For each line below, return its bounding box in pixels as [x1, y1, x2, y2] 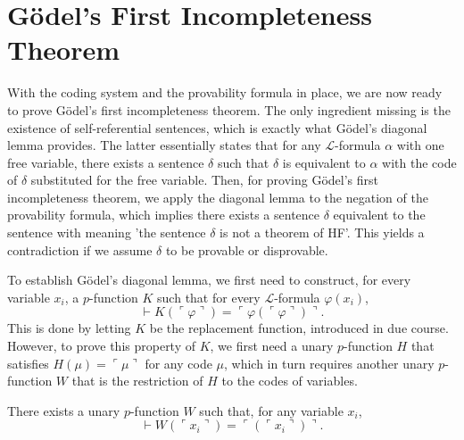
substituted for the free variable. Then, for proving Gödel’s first [30, 170, 379, 189]
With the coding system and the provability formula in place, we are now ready [7, 83, 443, 102]
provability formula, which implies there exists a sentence [7, 205, 320, 224]
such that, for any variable [199, 401, 344, 419]
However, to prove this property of [7, 336, 196, 355]
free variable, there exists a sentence [7, 153, 204, 171]
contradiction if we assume [7, 240, 153, 259]
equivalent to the [333, 205, 426, 224]
